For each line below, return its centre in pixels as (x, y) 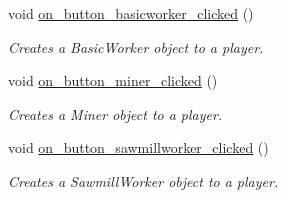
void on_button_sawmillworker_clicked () (138, 147)
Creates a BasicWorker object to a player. (136, 46)
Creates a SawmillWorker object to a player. (143, 180)
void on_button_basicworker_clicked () (131, 13)
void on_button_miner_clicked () (113, 80)
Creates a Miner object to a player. (115, 113)
